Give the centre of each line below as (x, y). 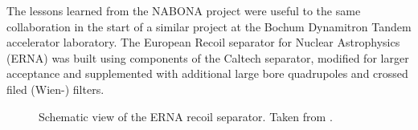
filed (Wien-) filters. (55, 89)
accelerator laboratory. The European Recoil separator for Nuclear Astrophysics (203, 42)
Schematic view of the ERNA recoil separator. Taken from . (186, 116)
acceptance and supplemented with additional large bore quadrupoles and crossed (207, 73)
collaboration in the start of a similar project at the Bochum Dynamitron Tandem (209, 26)
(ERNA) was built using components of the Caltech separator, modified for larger (208, 57)
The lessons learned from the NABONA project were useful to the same (184, 10)
